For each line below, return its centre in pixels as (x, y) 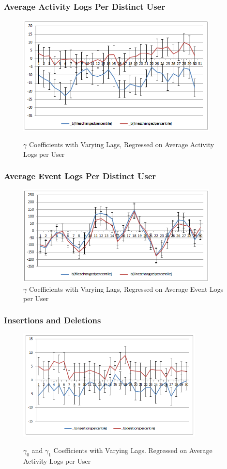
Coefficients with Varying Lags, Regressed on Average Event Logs (126, 289)
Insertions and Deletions (53, 320)
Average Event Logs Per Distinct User (80, 176)
